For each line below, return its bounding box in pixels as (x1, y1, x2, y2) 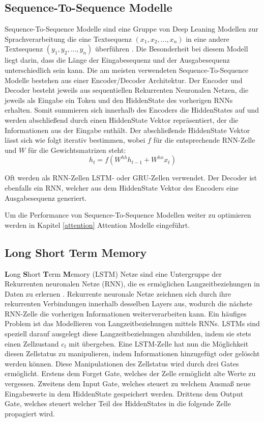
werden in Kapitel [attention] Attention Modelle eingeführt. (5, 219, 190, 230)
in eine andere (186, 33, 229, 44)
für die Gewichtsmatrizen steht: (27, 144, 126, 155)
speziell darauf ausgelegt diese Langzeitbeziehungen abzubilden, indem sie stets (5, 328, 251, 339)
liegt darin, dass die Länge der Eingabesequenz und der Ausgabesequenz (5, 55, 230, 65)
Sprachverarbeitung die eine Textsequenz (5, 33, 132, 44)
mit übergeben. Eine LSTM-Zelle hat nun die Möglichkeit (69, 338, 249, 349)
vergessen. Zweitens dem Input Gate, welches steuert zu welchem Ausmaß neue (5, 378, 251, 389)
